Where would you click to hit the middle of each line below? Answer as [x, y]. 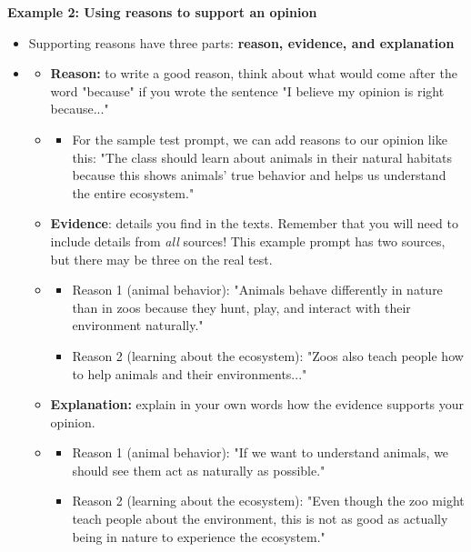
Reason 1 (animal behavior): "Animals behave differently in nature [257, 290]
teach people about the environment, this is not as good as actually [260, 519]
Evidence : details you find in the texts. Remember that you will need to [254, 223]
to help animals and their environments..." [190, 373]
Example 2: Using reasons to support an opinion [162, 12]
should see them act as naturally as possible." [199, 470]
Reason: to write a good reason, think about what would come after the [254, 73]
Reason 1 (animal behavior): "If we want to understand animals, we [261, 452]
